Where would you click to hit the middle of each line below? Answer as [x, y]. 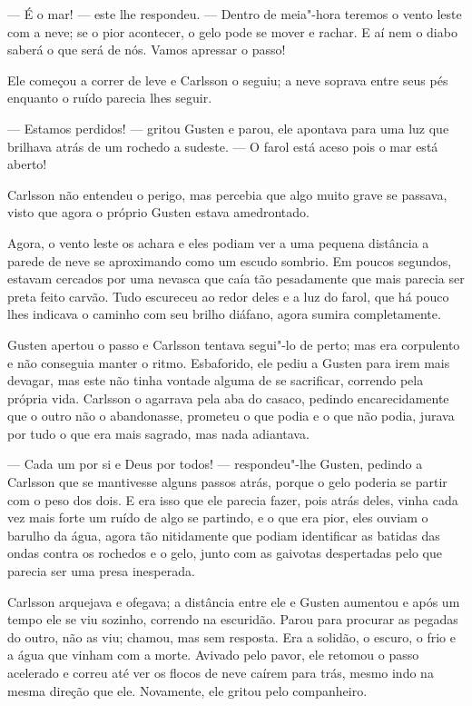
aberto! [27, 164]
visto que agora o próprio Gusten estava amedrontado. [158, 212]
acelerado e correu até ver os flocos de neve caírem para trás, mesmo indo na [221, 672]
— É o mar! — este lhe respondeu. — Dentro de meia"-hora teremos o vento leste [235, 14]
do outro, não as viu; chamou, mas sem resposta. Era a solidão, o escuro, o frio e [232, 636]
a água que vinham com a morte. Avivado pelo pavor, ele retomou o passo [213, 655]
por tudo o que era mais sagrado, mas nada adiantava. [158, 433]
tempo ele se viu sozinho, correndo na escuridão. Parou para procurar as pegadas [233, 619]
